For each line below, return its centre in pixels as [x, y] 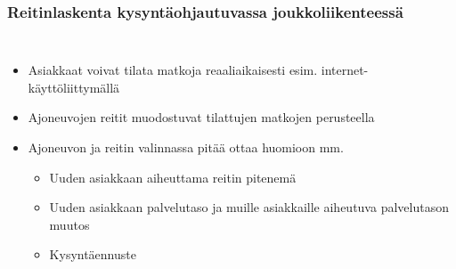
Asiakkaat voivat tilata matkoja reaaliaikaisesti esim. [173, 70]
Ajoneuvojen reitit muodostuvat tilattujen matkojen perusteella [201, 117]
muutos [69, 224]
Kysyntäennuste [93, 254]
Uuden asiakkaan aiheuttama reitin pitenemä [173, 177]
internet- [345, 70]
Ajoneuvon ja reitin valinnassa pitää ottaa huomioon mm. [186, 147]
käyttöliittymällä [74, 87]
